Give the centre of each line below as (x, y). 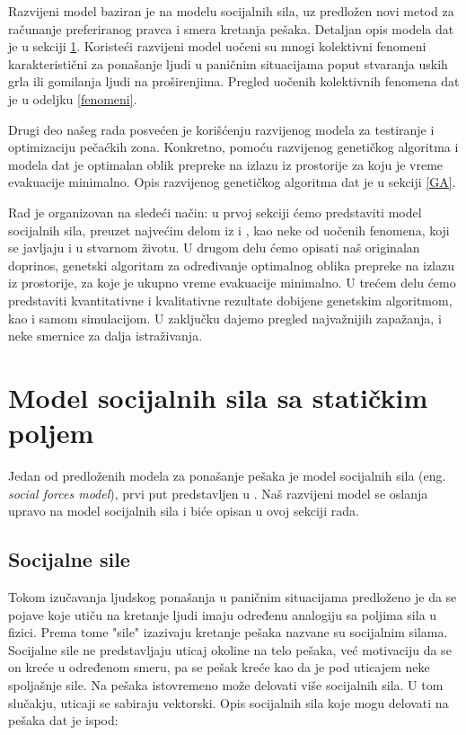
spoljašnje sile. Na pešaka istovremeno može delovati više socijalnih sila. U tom (226, 684)
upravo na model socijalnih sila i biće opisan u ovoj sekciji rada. (184, 511)
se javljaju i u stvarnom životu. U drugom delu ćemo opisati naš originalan (214, 248)
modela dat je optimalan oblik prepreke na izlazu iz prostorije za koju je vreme (226, 164)
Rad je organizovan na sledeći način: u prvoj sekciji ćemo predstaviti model (215, 212)
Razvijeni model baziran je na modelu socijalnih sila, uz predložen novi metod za (231, 11)
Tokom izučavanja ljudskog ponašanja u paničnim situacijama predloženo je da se (233, 596)
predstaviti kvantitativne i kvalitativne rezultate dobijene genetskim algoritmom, (230, 300)
